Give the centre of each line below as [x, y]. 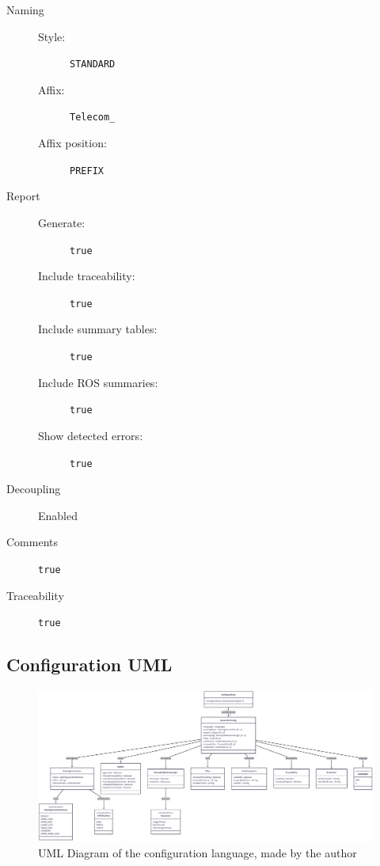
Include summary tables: [98, 329]
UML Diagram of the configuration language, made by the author [198, 852]
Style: [52, 36]
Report [23, 196]
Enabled [58, 515]
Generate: [62, 222]
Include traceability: [87, 276]
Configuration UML [89, 665]
